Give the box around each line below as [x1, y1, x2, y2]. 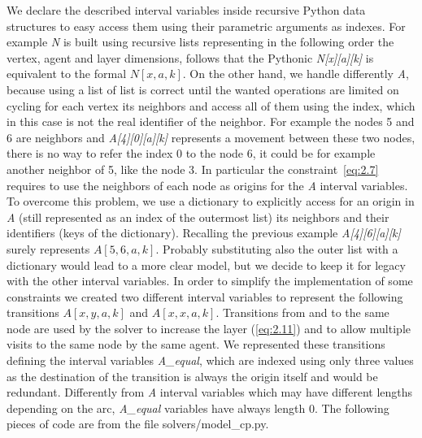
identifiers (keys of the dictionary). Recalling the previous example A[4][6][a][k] [7, 224, 401, 241]
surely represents [7, 240, 90, 257]
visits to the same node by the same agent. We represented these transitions [7, 336, 385, 353]
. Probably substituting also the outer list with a [155, 240, 398, 257]
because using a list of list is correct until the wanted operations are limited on [7, 80, 399, 98]
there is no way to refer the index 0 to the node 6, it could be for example [7, 145, 376, 162]
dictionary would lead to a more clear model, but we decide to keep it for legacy [7, 256, 406, 273]
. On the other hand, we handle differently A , [182, 65, 409, 82]
